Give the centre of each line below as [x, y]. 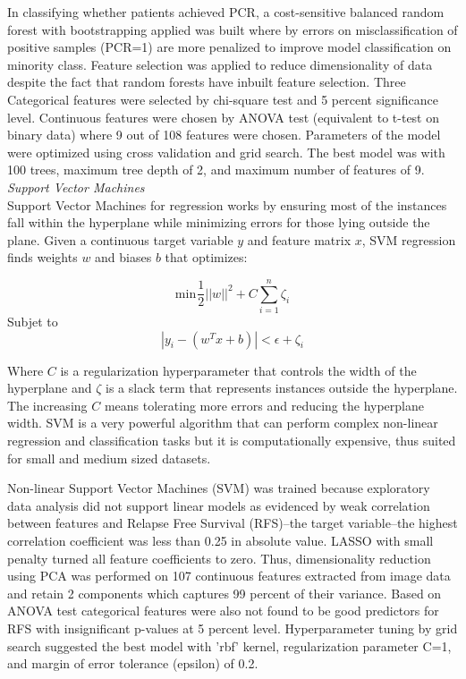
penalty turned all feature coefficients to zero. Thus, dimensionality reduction [219, 558]
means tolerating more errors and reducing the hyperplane [264, 405]
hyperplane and [50, 388]
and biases [123, 257]
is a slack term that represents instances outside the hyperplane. [282, 388]
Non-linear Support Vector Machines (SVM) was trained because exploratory [219, 488]
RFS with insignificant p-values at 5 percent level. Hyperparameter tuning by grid [233, 628]
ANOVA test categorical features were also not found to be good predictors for [223, 611]
